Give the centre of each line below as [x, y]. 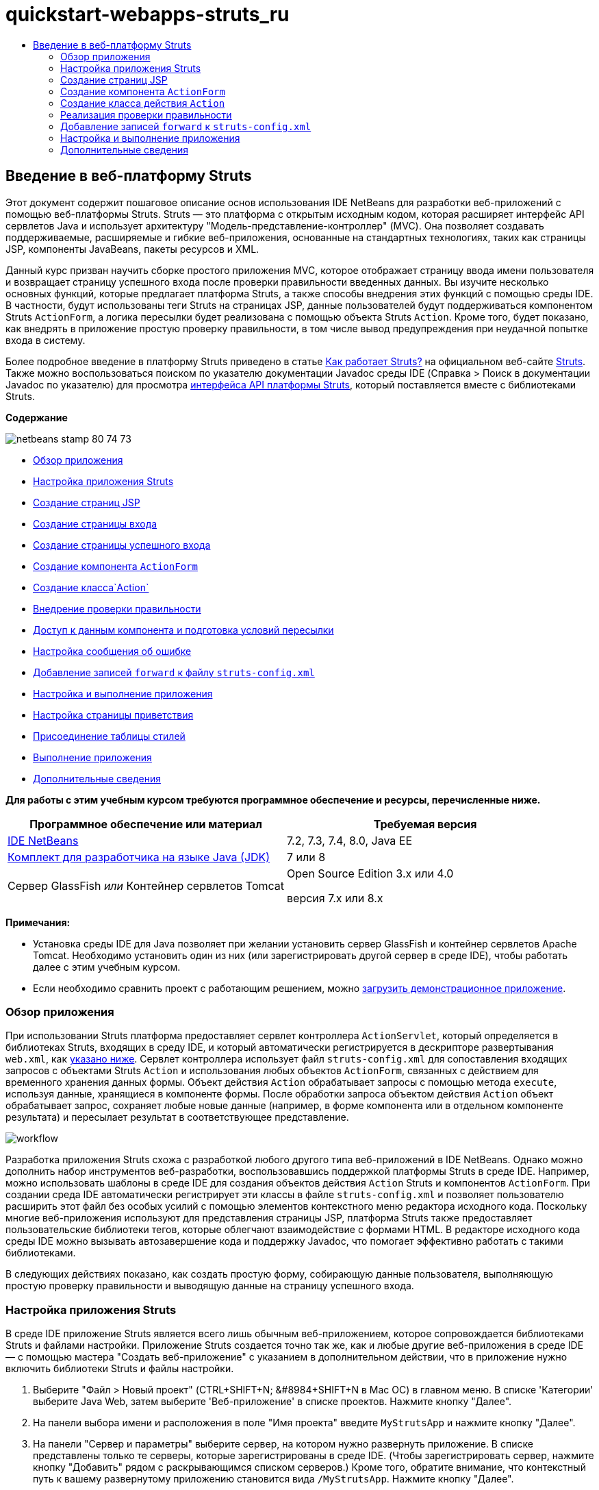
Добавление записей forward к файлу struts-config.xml [174, 672]
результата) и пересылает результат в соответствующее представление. [177, 1117]
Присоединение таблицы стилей [109, 736]
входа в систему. [46, 340]
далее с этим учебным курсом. [107, 967]
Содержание [37, 417]
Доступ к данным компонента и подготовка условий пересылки [183, 630]
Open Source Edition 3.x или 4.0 [370, 873]
